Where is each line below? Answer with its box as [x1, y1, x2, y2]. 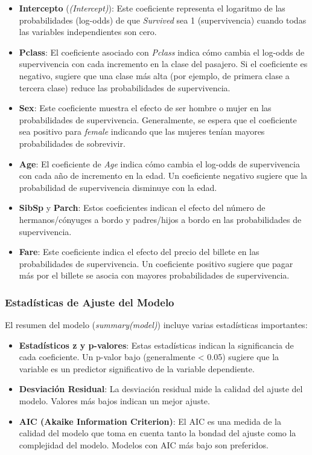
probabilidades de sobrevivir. [19, 137, 126, 149]
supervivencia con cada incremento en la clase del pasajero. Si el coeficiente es [19, 57, 308, 70]
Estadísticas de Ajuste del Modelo [5, 294, 174, 309]
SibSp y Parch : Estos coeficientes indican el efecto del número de [19, 201, 266, 214]
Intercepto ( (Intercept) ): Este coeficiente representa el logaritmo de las [19, 2, 285, 14]
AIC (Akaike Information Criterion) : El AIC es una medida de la [19, 415, 281, 427]
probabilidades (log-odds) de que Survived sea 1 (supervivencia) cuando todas [19, 13, 307, 26]
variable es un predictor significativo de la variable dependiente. [19, 362, 255, 375]
